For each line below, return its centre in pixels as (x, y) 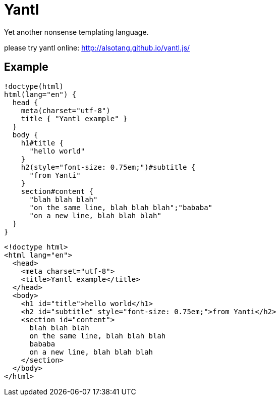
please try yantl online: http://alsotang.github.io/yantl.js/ (97, 47)
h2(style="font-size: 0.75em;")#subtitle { (108, 167)
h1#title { (42, 143)
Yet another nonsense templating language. (76, 32)
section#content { (57, 191)
